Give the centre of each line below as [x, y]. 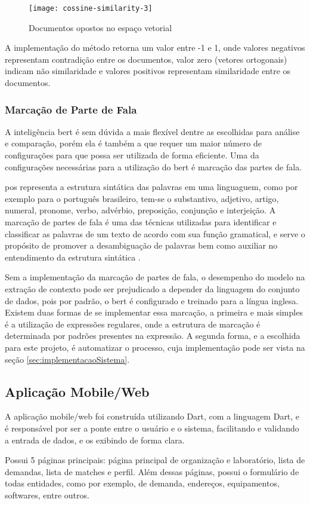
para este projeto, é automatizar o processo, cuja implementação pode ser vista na [155, 347]
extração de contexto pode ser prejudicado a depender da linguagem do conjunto [152, 288]
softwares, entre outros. [47, 495]
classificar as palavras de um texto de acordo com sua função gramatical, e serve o [155, 233]
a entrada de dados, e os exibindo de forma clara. [95, 440]
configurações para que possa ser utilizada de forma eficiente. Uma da [132, 155]
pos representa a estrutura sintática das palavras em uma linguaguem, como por [151, 187]
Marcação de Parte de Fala [71, 109]
